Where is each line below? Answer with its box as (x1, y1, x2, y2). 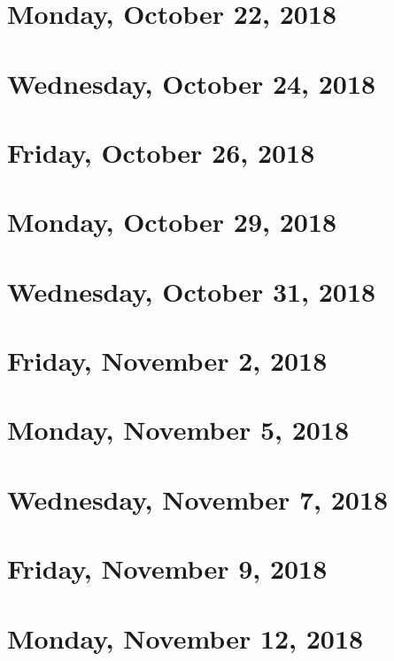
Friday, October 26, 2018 (7, 134, 315, 170)
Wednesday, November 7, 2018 (7, 480, 389, 517)
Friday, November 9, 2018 (7, 550, 328, 587)
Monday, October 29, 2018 (7, 204, 337, 240)
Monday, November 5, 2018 (7, 411, 350, 448)
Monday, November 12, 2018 (7, 619, 364, 656)
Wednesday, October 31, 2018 (7, 273, 376, 309)
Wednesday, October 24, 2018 (7, 65, 376, 101)
